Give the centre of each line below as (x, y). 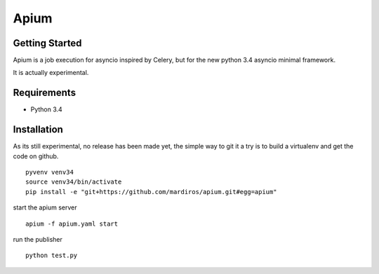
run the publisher (38, 239)
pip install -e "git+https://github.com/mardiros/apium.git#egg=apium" (151, 192)
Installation (38, 130)
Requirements (45, 93)
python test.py (52, 255)
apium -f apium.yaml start (72, 224)
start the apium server (45, 207)
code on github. (36, 156)
